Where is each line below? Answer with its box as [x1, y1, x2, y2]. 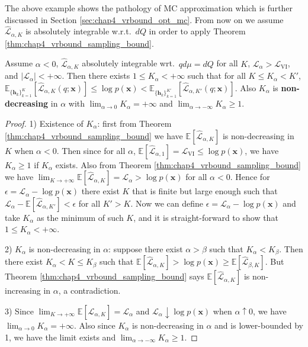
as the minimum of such [36, 211, 124, 223]
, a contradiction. [58, 284, 121, 297]
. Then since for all [56, 144, 126, 156]
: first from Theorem [97, 117, 172, 130]
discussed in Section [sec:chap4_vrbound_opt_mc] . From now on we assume [5, 13, 284, 25]
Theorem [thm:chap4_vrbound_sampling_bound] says [5, 270, 204, 282]
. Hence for [230, 171, 270, 183]
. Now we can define [130, 197, 203, 209]
